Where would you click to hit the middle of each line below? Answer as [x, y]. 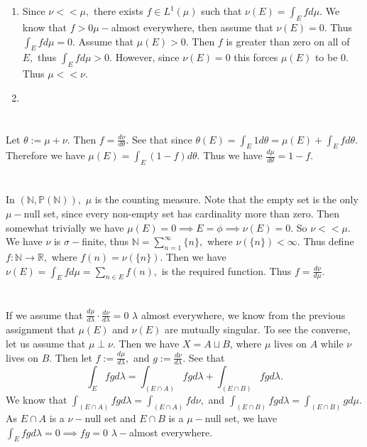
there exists [118, 11]
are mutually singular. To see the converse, [258, 329]
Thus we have [233, 155]
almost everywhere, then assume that [192, 27]
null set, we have [241, 418]
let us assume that [46, 343]
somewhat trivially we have [65, 227]
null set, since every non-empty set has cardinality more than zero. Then [182, 213]
